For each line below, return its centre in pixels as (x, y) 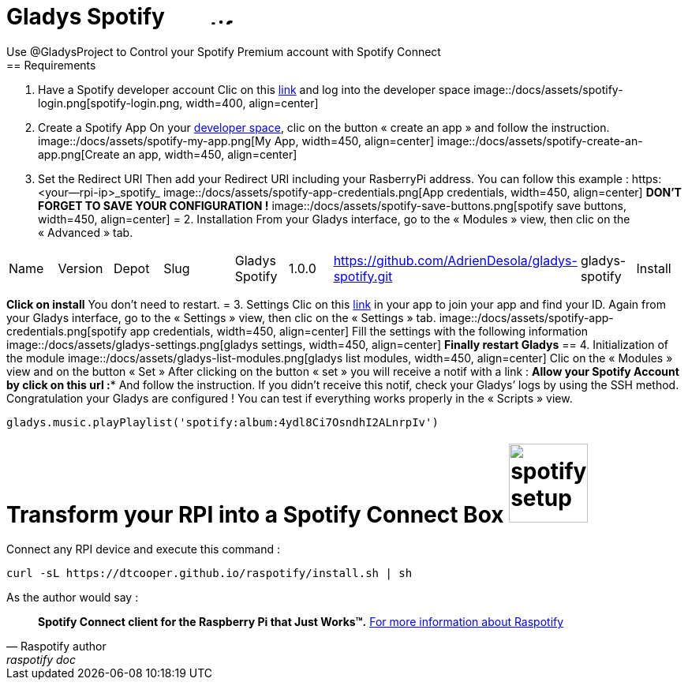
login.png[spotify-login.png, (110, 103)
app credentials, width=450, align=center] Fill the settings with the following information (359, 331)
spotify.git (363, 276)
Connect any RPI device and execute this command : (144, 549)
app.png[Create (79, 154)
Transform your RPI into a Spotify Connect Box (255, 514)
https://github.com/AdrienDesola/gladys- (455, 260)
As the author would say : (73, 598)
